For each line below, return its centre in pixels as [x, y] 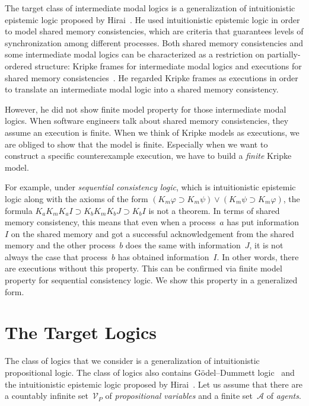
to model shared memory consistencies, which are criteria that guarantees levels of [154, 31]
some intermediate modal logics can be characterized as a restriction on [135, 54]
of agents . [284, 396]
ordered [18, 65]
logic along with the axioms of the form [77, 198]
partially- [284, 54]
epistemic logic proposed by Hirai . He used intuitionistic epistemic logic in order [152, 19]
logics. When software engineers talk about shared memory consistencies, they [147, 121]
